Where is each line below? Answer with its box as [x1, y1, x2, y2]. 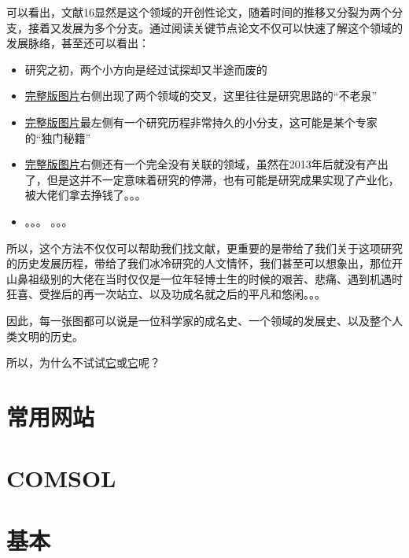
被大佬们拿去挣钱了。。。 [24, 187, 146, 203]
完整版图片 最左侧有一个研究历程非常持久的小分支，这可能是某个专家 [24, 113, 378, 130]
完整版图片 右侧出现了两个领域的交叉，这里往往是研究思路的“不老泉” [24, 87, 378, 104]
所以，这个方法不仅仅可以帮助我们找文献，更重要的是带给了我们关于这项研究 [6, 239, 403, 256]
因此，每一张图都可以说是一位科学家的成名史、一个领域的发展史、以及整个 [6, 312, 392, 328]
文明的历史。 [17, 327, 83, 344]
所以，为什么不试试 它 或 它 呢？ [6, 354, 160, 371]
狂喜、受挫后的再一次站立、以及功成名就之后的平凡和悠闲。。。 [6, 286, 326, 302]
